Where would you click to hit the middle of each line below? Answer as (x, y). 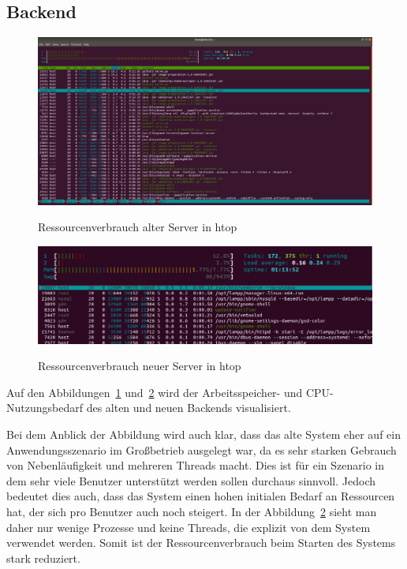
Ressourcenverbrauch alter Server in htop (138, 227)
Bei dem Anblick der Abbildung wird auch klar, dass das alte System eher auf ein (203, 434)
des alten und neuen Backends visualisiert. (189, 408)
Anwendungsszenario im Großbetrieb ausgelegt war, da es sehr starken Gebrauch (202, 449)
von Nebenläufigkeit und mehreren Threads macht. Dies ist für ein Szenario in (195, 465)
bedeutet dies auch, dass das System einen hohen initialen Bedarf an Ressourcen (201, 496)
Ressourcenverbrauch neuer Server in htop (140, 366)
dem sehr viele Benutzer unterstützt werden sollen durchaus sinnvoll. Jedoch (191, 480)
